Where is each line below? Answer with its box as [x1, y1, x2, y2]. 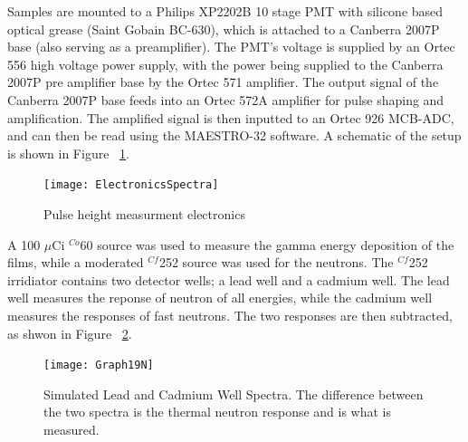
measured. [43, 420, 100, 438]
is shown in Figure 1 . [7, 143, 129, 162]
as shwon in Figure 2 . [7, 323, 132, 342]
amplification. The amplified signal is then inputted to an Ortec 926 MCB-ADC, [7, 108, 454, 127]
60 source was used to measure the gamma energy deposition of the [80, 235, 454, 254]
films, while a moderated [7, 253, 144, 272]
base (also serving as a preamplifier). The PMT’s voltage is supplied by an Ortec [7, 37, 455, 56]
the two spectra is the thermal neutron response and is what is [43, 402, 392, 421]
